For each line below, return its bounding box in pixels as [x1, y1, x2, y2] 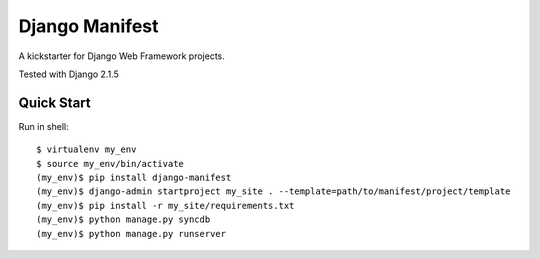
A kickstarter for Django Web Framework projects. [18, 50, 225, 62]
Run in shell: [18, 120, 69, 132]
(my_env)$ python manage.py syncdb [36, 214, 211, 225]
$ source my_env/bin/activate [36, 158, 185, 169]
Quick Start [18, 94, 91, 111]
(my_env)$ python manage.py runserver [36, 228, 227, 239]
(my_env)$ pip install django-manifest [36, 172, 232, 184]
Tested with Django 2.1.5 [18, 68, 119, 80]
